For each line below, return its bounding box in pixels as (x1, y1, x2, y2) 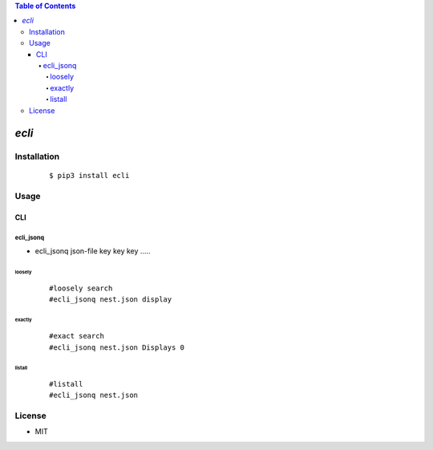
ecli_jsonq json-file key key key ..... (34, 246, 151, 256)
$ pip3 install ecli (49, 171, 130, 180)
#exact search (49, 331, 104, 341)
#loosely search (49, 283, 113, 293)
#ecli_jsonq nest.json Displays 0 (49, 343, 184, 352)
